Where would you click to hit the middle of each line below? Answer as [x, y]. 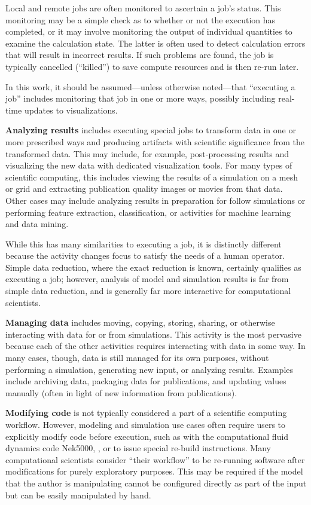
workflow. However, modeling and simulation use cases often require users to [146, 424]
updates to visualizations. [71, 110]
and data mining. [37, 224]
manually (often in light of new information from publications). [121, 392]
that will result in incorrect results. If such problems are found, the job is [140, 55]
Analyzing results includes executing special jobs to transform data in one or [151, 130]
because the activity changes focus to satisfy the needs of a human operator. [145, 255]
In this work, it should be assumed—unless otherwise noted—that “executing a [150, 86]
